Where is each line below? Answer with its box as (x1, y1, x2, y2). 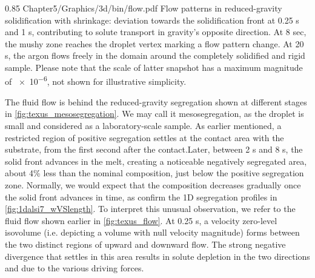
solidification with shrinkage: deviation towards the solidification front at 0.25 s (5, 13, 299, 26)
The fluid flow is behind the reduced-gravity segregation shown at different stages (5, 95, 307, 108)
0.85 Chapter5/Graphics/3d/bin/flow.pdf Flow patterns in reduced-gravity (5, 2, 282, 14)
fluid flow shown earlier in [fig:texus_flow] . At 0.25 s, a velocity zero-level (5, 214, 277, 227)
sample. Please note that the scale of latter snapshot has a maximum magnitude (5, 61, 303, 73)
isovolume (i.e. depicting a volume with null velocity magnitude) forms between (5, 226, 300, 239)
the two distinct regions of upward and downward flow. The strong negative (5, 237, 286, 250)
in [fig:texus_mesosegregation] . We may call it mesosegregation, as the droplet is (5, 107, 304, 120)
